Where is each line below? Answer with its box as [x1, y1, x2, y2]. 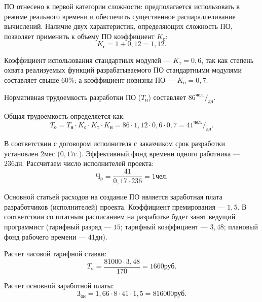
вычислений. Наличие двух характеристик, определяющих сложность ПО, [4, 21, 233, 31]
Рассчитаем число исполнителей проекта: [26, 158, 154, 169]
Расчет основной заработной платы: [4, 280, 114, 290]
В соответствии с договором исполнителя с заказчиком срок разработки [4, 138, 225, 149]
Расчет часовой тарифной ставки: [4, 248, 107, 259]
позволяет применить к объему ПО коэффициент [4, 30, 155, 41]
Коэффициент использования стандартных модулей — [4, 54, 171, 65]
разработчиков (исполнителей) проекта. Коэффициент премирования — [4, 201, 225, 212]
